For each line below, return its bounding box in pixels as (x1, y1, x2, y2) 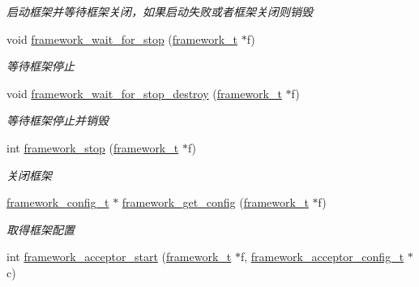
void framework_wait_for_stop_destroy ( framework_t (6, 84, 282, 101)
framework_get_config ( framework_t (122, 194, 309, 211)
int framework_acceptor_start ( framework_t (6, 248, 232, 265)
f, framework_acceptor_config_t (240, 248, 404, 265)
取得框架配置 (6, 221, 75, 238)
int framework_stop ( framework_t (6, 139, 179, 156)
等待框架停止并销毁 (6, 112, 109, 129)
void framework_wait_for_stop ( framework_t (6, 30, 237, 47)
